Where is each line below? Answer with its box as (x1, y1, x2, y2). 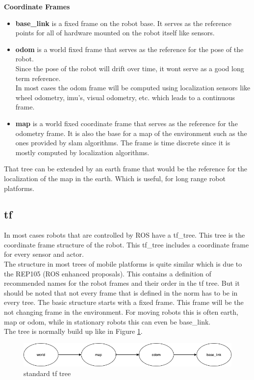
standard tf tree (24, 368, 71, 379)
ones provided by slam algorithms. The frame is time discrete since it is (15, 137, 230, 148)
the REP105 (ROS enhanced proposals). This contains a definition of (4, 268, 211, 278)
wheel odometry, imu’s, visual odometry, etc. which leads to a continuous (15, 92, 235, 102)
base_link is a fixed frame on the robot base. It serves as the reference (15, 18, 231, 28)
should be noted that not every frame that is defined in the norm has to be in (4, 287, 238, 298)
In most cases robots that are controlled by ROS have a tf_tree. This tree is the (4, 230, 245, 240)
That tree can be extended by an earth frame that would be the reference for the (4, 163, 248, 174)
